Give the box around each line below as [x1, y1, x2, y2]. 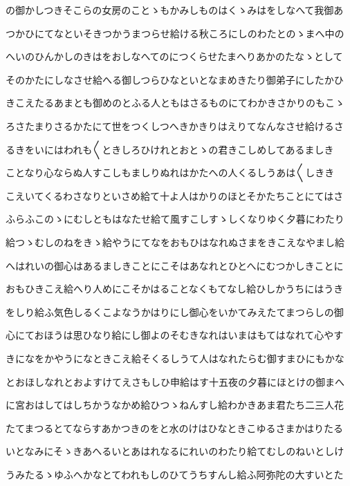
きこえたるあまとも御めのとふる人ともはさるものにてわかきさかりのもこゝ [6, 95, 344, 110]
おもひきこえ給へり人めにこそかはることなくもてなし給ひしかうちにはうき [6, 281, 344, 296]
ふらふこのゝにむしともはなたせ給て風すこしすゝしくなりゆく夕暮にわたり [6, 212, 344, 226]
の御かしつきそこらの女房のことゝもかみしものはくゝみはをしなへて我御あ [6, 3, 344, 17]
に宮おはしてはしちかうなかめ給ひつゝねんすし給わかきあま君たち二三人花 [6, 398, 344, 412]
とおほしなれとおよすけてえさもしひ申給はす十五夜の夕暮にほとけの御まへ [6, 374, 344, 389]
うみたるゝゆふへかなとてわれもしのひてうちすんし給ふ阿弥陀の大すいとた [6, 467, 344, 481]
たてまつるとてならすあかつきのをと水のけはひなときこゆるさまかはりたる [6, 420, 344, 435]
